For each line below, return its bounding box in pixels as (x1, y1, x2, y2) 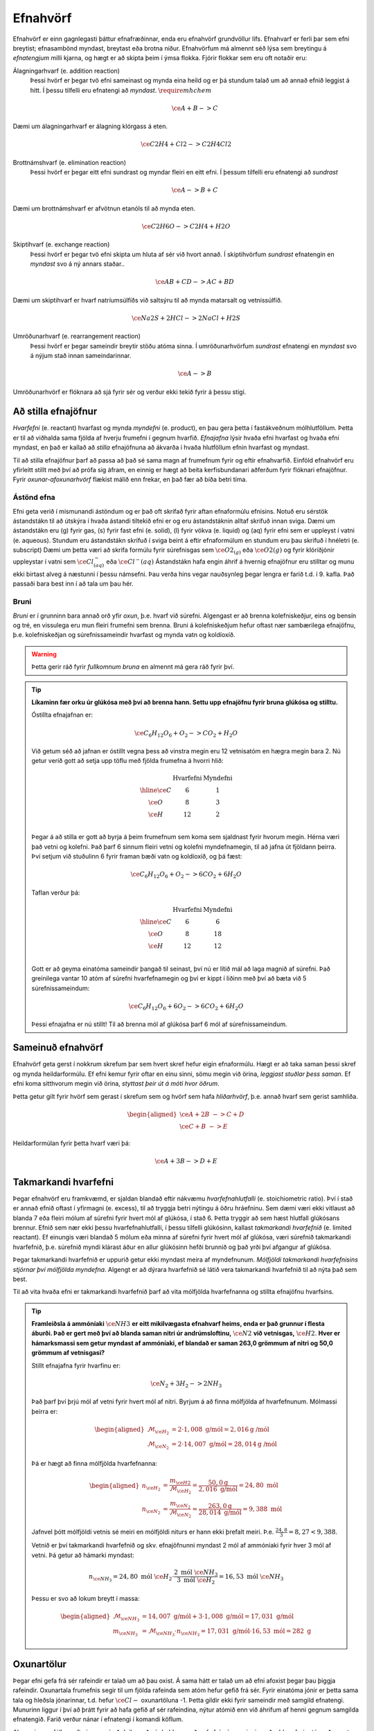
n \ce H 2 (141, 1482, 161, 1492)
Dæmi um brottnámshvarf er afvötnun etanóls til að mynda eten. (12, 204, 196, 213)
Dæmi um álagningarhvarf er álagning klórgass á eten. (12, 122, 168, 131)
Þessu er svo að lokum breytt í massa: (31, 1595, 140, 1603)
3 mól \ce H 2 (177, 1576, 215, 1586)
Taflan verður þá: (31, 888, 80, 897)
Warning (31, 649, 57, 658)
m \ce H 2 (170, 1477, 191, 1487)
